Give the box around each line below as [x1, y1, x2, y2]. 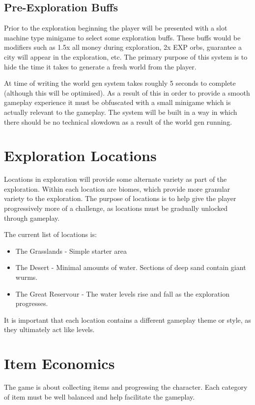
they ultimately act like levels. [4, 324, 95, 335]
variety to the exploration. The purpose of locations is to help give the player [4, 193, 236, 203]
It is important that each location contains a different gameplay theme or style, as [4, 314, 251, 325]
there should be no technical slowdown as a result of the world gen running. [4, 116, 232, 127]
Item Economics [4, 353, 115, 373]
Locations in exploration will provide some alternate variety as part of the [4, 174, 227, 184]
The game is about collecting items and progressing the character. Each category [4, 382, 248, 392]
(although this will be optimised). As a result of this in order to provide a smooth [4, 87, 250, 98]
